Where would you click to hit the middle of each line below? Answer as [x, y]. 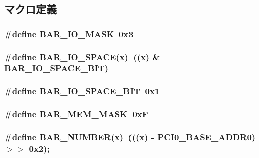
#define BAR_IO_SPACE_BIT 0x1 [82, 91]
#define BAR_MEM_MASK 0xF [76, 114]
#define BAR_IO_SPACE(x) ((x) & [82, 57]
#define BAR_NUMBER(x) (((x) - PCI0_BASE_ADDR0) [130, 137]
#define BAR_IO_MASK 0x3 [69, 34]
